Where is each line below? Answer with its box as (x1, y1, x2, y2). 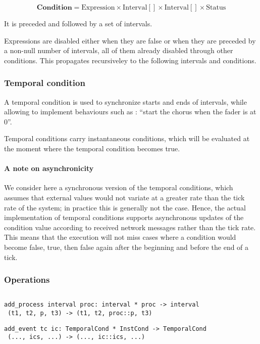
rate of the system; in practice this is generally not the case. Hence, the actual (4, 202, 246, 212)
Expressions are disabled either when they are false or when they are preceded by (4, 35, 256, 46)
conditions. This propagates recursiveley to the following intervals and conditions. (4, 55, 256, 65)
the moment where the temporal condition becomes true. (4, 143, 180, 153)
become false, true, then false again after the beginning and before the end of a (4, 241, 249, 252)
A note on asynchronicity (4, 163, 94, 174)
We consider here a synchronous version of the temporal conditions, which (4, 182, 233, 193)
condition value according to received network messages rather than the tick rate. (4, 222, 256, 232)
